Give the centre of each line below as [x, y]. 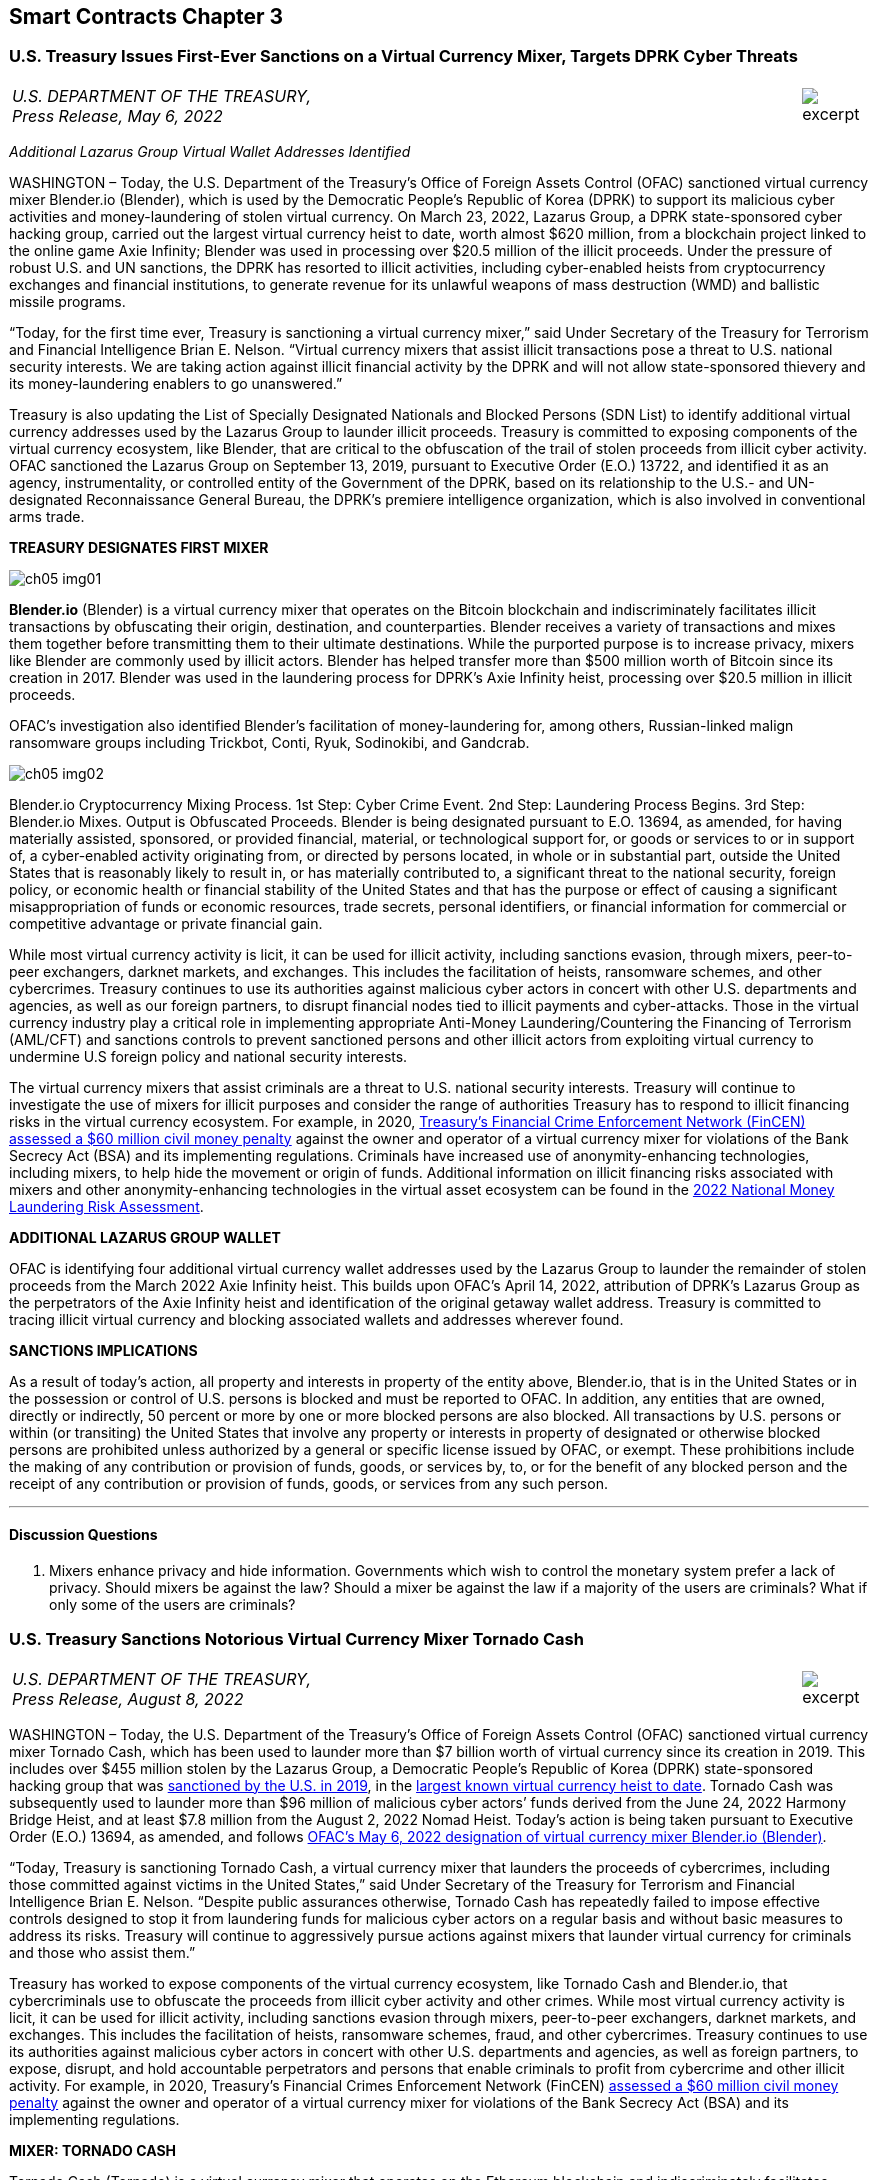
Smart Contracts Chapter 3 [146, 16]
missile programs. [67, 301]
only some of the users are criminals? [172, 1605]
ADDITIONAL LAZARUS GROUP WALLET [145, 1237]
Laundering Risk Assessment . [106, 1206]
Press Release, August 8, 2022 [128, 1698]
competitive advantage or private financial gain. [166, 923]
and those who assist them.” [102, 1952]
